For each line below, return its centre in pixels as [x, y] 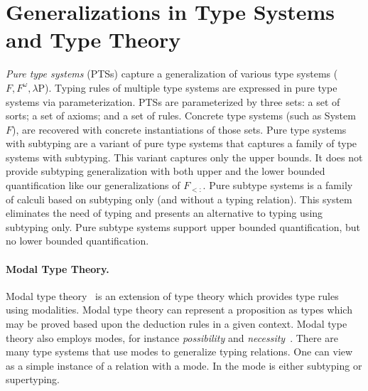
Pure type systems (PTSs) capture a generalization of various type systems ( [172, 74]
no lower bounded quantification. [77, 241]
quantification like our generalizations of [93, 185]
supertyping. [33, 379]
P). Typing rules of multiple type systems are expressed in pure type [188, 87]
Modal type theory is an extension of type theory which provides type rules [172, 295]
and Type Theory [93, 39]
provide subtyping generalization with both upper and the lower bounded [166, 171]
